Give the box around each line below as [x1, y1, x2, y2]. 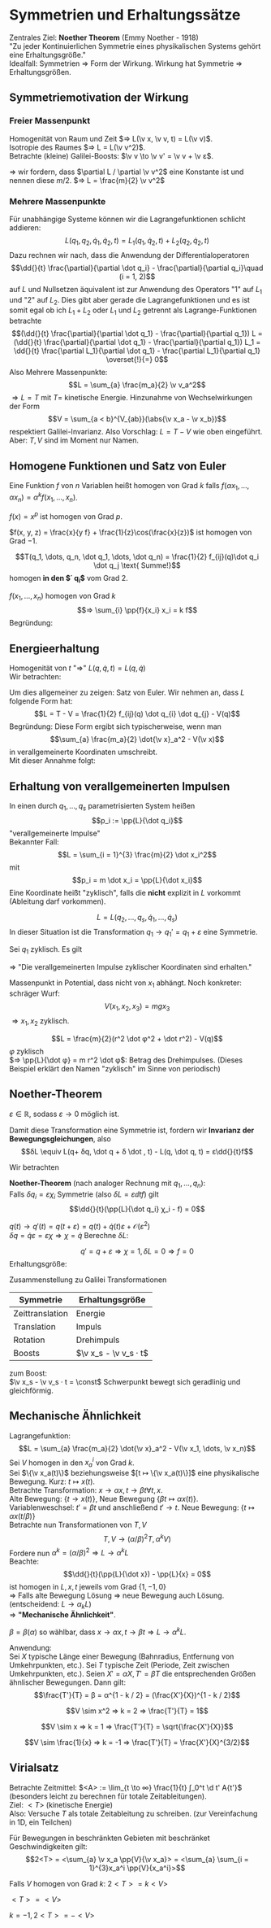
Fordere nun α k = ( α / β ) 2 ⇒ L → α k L [9, 1546, 129, 1558]
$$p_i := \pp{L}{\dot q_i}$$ [91, 815, 183, 825]
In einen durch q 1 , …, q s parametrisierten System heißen [9, 801, 196, 813]
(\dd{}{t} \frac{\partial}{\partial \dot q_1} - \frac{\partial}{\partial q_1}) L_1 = [13, 338, 261, 347]
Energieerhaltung [9, 641, 100, 656]
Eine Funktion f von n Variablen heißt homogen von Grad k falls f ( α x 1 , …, [9, 480, 250, 492]
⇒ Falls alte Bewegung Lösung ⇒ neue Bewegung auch [9, 1590, 196, 1600]
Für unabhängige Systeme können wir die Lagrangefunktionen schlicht [9, 214, 246, 224]
